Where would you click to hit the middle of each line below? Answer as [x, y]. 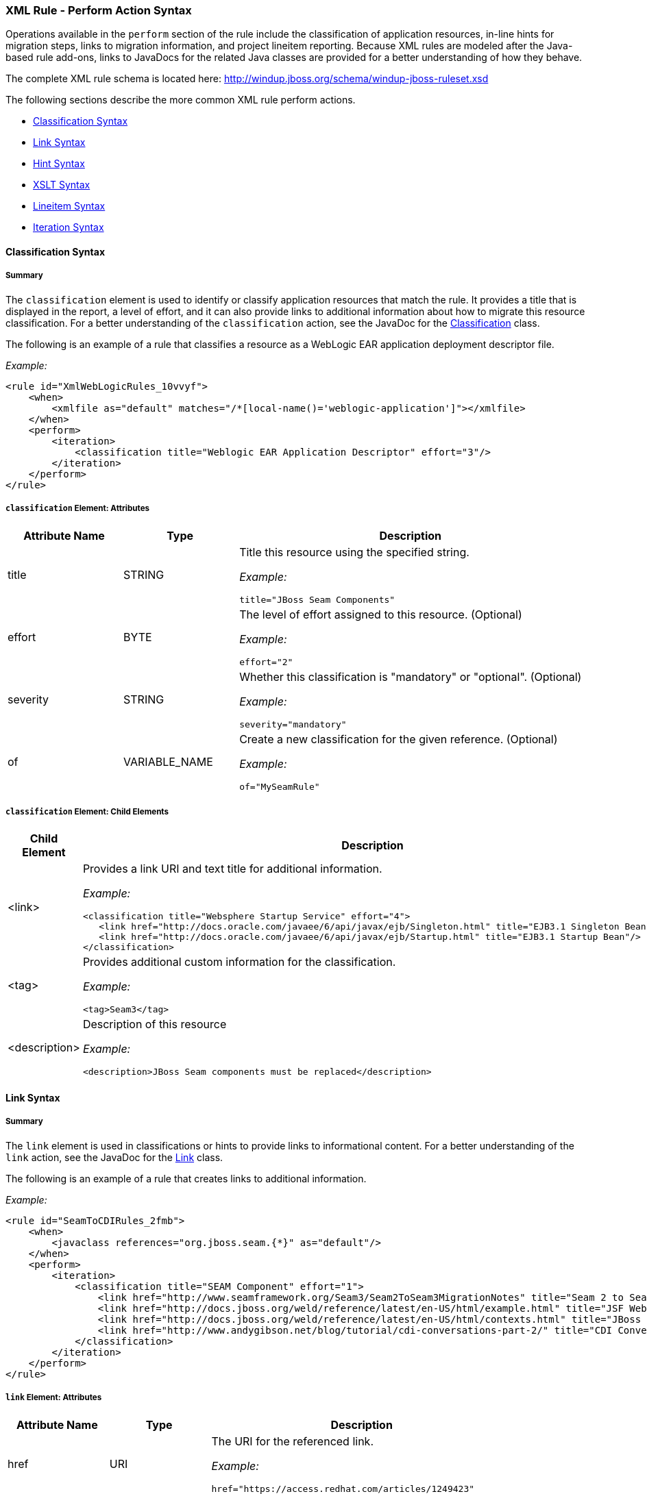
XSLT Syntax [62, 185]
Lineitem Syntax [69, 206]
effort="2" [266, 662]
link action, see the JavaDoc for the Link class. [114, 1157]
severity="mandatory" [293, 724]
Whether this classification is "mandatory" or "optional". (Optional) [411, 676]
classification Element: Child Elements [87, 811]
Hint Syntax [59, 164]
